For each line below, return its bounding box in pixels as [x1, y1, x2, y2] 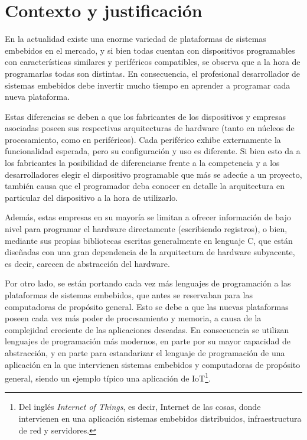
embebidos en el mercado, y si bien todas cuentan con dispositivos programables [5, 44, 295, 56]
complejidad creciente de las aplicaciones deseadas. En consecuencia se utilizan [5, 323, 289, 335]
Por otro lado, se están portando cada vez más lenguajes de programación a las [5, 277, 291, 289]
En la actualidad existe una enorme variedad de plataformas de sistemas [5, 32, 266, 45]
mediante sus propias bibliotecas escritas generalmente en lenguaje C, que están [5, 234, 293, 246]
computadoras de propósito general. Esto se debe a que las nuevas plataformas [5, 300, 289, 312]
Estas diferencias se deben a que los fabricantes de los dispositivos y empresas [5, 110, 286, 122]
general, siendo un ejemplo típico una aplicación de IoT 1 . [5, 370, 211, 384]
